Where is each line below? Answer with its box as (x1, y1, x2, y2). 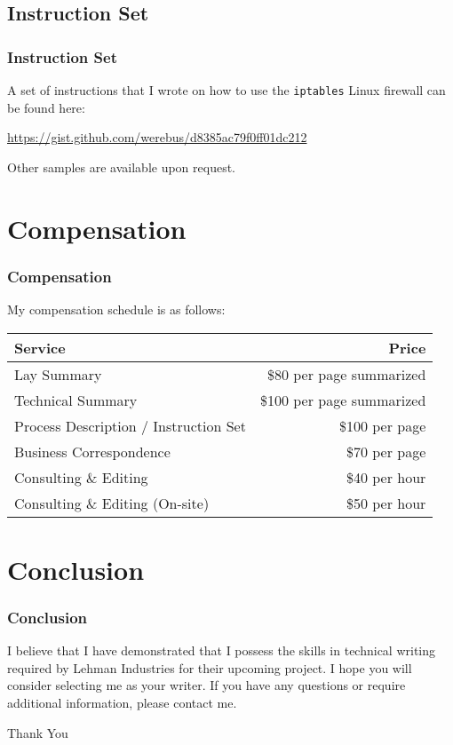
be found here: (7, 98, 85, 116)
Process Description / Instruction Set (14, 415, 246, 436)
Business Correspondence (14, 440, 171, 462)
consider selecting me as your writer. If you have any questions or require (7, 676, 406, 694)
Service (14, 337, 66, 358)
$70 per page (346, 440, 426, 462)
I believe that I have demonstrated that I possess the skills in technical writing (7, 641, 436, 660)
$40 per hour (346, 466, 426, 487)
